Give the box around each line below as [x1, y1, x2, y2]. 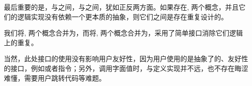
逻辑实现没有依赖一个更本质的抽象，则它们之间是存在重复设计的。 [17, 11, 228, 21]
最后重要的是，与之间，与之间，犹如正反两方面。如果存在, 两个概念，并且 [4, 2, 239, 12]
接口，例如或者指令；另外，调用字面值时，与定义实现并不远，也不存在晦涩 [10, 63, 248, 73]
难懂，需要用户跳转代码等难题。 [4, 72, 106, 83]
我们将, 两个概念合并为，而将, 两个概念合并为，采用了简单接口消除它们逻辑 [4, 28, 243, 38]
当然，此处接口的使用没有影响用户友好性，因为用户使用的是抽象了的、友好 [4, 53, 241, 64]
